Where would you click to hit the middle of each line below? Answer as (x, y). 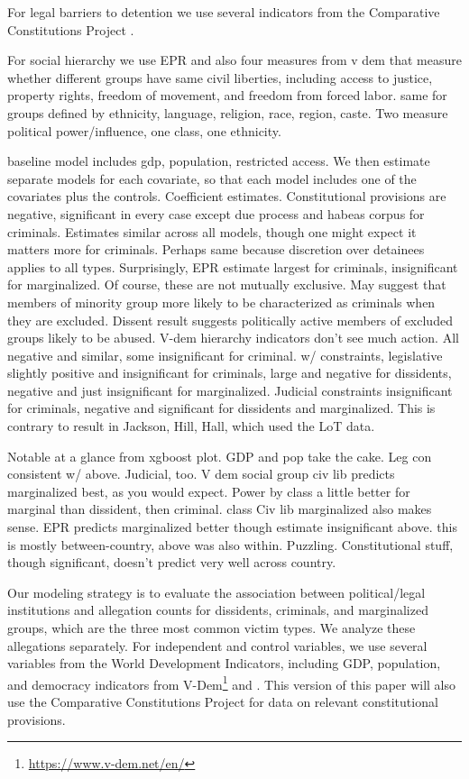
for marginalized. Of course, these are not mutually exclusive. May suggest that (227, 284)
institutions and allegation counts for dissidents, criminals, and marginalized (218, 610)
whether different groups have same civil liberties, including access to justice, (220, 77)
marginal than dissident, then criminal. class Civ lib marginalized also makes (220, 509)
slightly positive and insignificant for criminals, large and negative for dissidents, (230, 373)
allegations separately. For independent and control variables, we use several (217, 645)
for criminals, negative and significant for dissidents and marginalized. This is (221, 408)
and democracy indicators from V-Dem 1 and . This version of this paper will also (232, 683)
